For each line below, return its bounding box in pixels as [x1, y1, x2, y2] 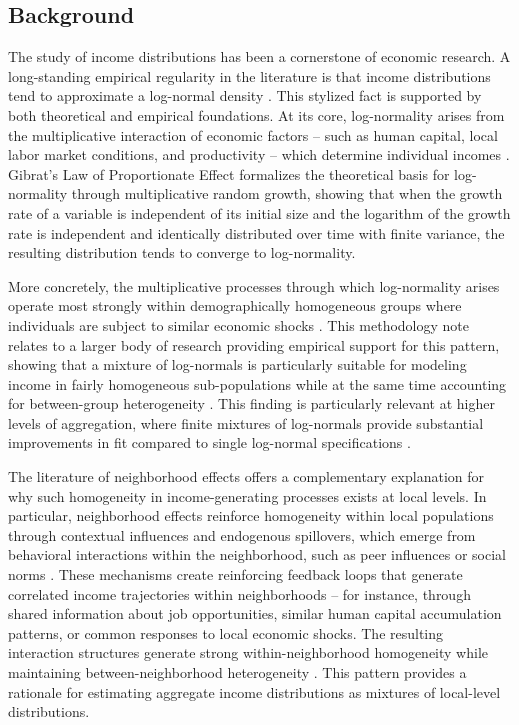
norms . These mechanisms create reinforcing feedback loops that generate [8, 564, 463, 585]
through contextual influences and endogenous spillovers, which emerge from [8, 524, 476, 545]
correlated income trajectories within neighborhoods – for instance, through [8, 583, 471, 604]
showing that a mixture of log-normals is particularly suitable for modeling [8, 354, 467, 375]
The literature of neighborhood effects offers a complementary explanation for [8, 466, 484, 487]
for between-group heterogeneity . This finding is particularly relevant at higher [8, 393, 495, 414]
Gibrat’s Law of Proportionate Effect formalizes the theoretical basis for [8, 163, 450, 184]
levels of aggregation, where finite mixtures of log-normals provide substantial [8, 412, 484, 433]
